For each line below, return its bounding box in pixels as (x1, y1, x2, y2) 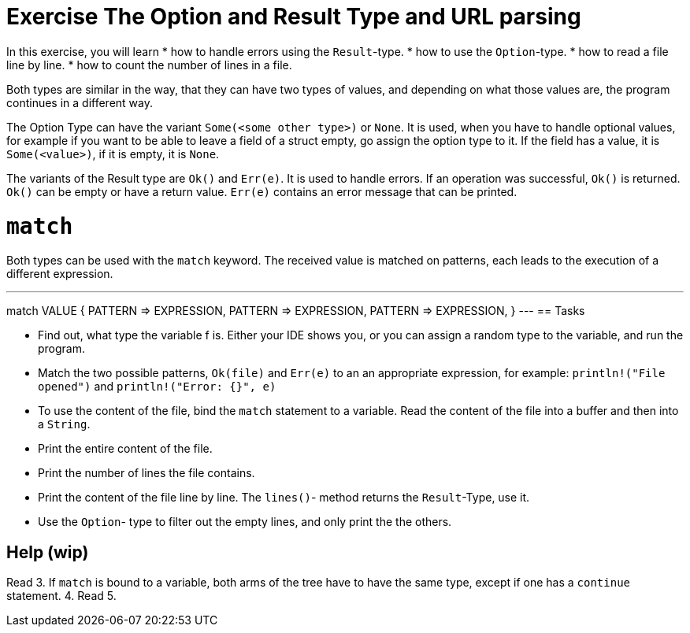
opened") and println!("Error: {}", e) (38, 379, 276, 394)
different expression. (6, 267, 113, 281)
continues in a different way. (6, 95, 153, 109)
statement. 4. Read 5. (6, 589, 117, 603)
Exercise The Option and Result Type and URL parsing (6, 3, 581, 30)
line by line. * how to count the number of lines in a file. (6, 57, 292, 72)
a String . (38, 417, 91, 431)
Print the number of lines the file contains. (38, 466, 255, 480)
